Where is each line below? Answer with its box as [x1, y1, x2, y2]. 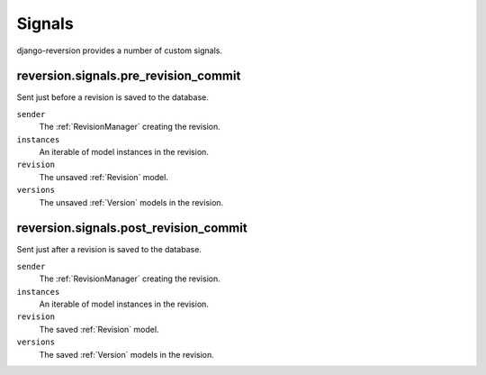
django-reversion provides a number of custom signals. [16, 45, 222, 56]
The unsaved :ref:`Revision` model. [39, 171, 168, 182]
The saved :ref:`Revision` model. [39, 324, 159, 334]
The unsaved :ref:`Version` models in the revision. [39, 197, 224, 207]
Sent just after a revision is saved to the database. [16, 244, 202, 255]
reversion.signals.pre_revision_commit [16, 69, 241, 84]
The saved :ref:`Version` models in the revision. [39, 349, 215, 360]
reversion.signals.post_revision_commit [16, 221, 247, 236]
